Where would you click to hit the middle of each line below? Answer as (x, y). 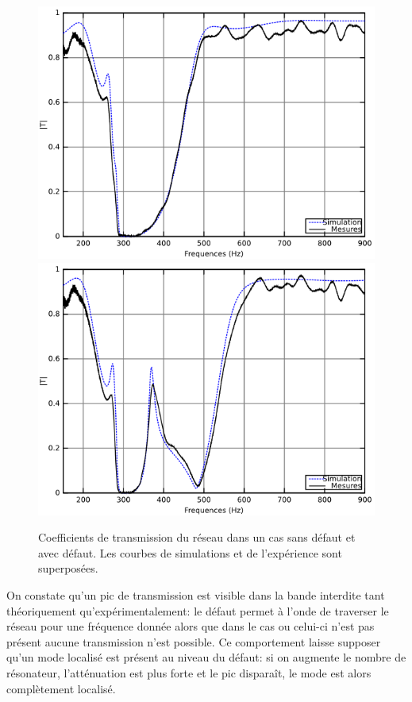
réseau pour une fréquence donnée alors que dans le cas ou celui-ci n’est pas (191, 626)
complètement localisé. (61, 688)
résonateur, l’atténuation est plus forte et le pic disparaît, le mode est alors (189, 672)
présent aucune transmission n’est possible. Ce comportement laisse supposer (194, 641)
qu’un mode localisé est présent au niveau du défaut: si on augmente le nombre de (206, 657)
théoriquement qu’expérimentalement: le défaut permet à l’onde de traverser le (198, 610)
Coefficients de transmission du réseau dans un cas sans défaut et (197, 537)
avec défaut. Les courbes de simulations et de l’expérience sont (190, 552)
